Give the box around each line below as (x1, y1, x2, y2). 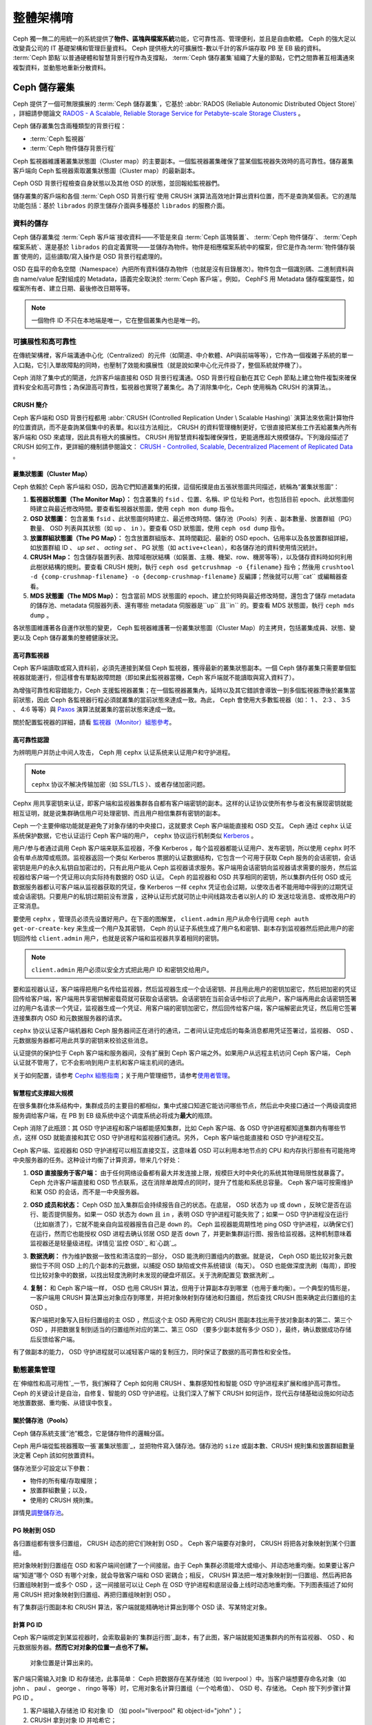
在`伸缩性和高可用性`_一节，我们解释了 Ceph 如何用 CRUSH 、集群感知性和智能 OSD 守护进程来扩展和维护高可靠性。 (12, 1379, 344, 1388)
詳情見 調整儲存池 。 (12, 1508, 68, 1517)
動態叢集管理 (12, 1365, 56, 1374)
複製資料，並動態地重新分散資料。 (12, 63, 110, 72)
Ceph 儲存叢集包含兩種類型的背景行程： (12, 121, 127, 130)
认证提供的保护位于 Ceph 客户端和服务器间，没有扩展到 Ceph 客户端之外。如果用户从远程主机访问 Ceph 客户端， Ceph (12, 1049, 351, 1057)
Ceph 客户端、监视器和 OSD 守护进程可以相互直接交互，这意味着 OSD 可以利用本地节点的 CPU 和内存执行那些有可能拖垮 (12, 1146, 356, 1154)
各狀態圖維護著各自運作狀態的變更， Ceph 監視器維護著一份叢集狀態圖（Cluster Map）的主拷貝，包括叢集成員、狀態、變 (12, 624, 356, 632)
